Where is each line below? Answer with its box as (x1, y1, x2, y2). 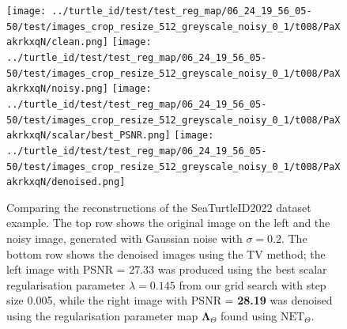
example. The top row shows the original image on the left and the (6, 214, 330, 231)
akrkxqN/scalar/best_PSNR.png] (6, 130, 171, 142)
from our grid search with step (179, 276, 326, 293)
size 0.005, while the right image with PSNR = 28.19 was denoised (6, 292, 333, 308)
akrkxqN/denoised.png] (6, 176, 126, 188)
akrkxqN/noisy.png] (6, 83, 108, 95)
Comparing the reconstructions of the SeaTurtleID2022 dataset (6, 199, 311, 215)
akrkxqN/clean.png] (6, 36, 108, 48)
